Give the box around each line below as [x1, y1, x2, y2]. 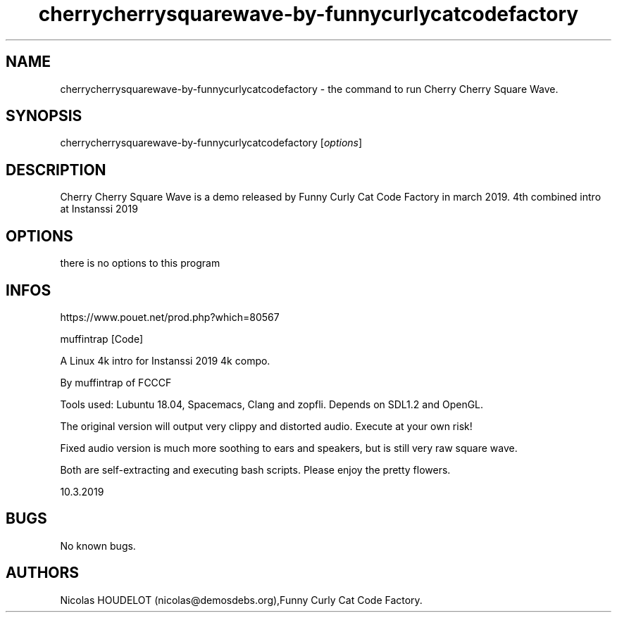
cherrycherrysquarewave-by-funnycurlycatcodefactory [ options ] [60, 137, 363, 149]
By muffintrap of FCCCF [60, 376, 172, 389]
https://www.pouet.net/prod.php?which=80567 [60, 310, 280, 323]
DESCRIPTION [6, 160, 106, 179]
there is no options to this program [60, 257, 220, 270]
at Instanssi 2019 [60, 203, 138, 215]
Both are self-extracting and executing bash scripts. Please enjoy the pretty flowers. [60, 463, 451, 476]
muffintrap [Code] [60, 332, 144, 345]
